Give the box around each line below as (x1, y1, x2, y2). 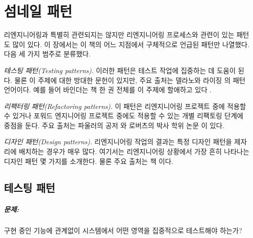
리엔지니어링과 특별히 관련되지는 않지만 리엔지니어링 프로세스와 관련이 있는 (4, 29, 234, 40)
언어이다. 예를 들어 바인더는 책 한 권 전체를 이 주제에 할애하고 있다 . (4, 84, 212, 95)
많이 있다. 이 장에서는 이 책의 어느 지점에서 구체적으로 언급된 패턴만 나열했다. (12, 39, 250, 49)
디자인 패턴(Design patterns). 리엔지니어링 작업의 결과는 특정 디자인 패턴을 (4, 136, 232, 147)
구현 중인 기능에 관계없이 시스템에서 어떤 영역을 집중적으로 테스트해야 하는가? (4, 225, 242, 235)
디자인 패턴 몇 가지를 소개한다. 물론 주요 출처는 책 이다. (4, 156, 173, 166)
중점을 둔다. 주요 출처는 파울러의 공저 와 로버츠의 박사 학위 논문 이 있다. (4, 120, 225, 130)
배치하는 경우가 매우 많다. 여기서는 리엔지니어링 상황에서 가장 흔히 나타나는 (19, 146, 250, 157)
